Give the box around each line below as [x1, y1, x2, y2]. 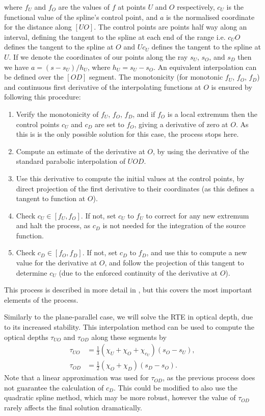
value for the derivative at [16, 257, 97, 268]
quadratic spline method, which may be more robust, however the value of [4, 392, 236, 403]
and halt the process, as [16, 220, 91, 231]
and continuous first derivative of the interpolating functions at [4, 81, 201, 92]
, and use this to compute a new [146, 247, 247, 258]
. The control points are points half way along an [94, 21, 247, 32]
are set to [95, 118, 124, 129]
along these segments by [91, 331, 167, 342]
